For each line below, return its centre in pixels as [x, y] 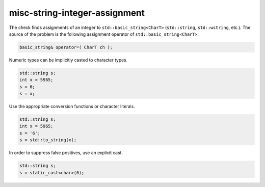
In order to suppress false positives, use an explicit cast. [66, 153]
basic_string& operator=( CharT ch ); [66, 47]
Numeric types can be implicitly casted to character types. [68, 60]
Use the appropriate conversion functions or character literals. [72, 107]
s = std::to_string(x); [48, 140]
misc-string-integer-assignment [77, 13]
